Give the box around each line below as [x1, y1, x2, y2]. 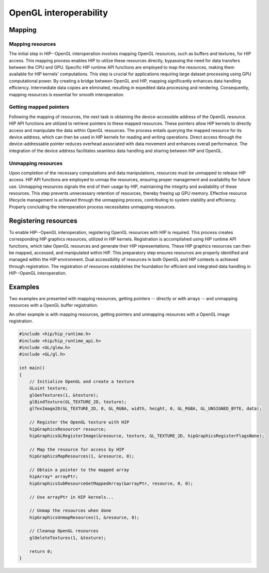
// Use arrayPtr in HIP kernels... [29, 494, 114, 500]
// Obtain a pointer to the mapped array [29, 467, 129, 472]
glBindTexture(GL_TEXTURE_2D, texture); [29, 399, 127, 405]
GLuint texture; [29, 386, 68, 391]
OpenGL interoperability [9, 7, 109, 18]
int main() [19, 365, 45, 371]
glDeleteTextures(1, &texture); [29, 535, 107, 540]
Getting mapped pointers [9, 103, 70, 110]
